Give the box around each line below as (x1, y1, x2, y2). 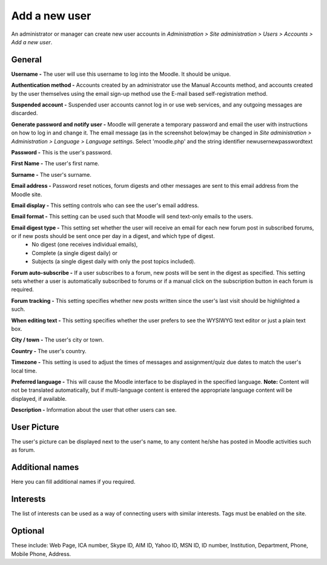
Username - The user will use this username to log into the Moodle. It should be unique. (11, 70, 231, 78)
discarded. (11, 110, 38, 117)
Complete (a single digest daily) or (31, 249, 118, 257)
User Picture (11, 421, 60, 432)
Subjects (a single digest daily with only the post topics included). (31, 258, 196, 265)
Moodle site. (11, 191, 42, 198)
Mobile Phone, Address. (11, 550, 71, 557)
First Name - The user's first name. (11, 160, 100, 167)
